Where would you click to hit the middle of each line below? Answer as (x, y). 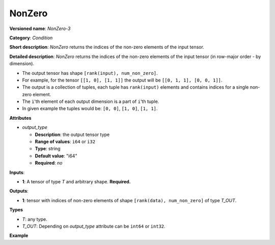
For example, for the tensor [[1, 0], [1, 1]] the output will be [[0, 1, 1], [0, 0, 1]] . (122, 80)
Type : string (48, 149)
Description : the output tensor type (72, 134)
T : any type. (35, 219)
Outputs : (19, 191)
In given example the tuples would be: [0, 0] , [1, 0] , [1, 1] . (90, 108)
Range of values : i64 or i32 (65, 142)
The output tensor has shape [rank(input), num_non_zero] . (90, 73)
